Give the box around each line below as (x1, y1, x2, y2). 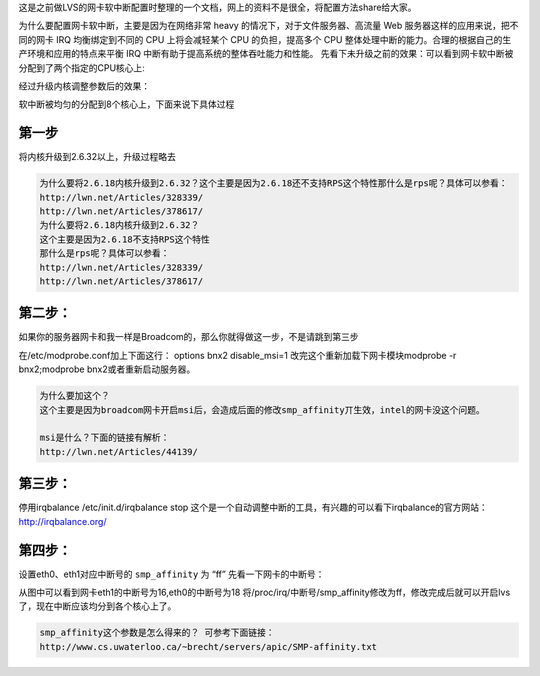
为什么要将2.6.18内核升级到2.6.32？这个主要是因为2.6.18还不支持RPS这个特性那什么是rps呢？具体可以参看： (39, 178, 508, 189)
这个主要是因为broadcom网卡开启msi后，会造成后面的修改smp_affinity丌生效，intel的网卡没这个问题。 (39, 404, 485, 415)
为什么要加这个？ (39, 390, 110, 402)
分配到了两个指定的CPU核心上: (18, 61, 145, 74)
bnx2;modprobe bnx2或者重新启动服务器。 (18, 363, 196, 375)
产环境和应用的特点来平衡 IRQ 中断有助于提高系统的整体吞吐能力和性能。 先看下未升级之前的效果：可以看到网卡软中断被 (18, 48, 514, 60)
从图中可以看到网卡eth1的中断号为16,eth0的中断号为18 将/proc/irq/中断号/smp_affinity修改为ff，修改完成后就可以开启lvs (18, 586, 511, 598)
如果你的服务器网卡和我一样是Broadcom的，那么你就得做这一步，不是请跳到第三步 (18, 331, 359, 343)
